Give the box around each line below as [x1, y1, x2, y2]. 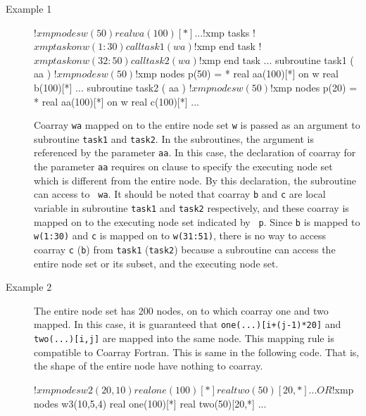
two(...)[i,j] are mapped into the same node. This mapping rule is [34, 331, 334, 346]
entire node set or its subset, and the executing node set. [34, 256, 279, 270]
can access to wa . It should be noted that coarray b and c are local [34, 187, 326, 201]
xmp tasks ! [206, 25, 255, 39]
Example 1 [6, 1, 52, 15]
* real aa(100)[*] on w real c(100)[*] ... [34, 94, 199, 108]
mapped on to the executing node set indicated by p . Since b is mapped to [34, 214, 360, 229]
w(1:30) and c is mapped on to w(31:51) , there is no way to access [34, 228, 327, 243]
